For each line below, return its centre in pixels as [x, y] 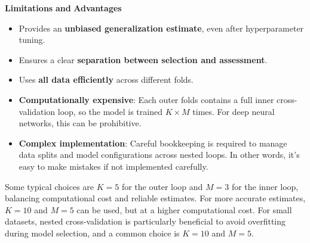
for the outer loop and [162, 186]
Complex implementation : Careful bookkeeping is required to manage [153, 143]
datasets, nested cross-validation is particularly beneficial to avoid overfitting [145, 221]
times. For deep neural [234, 111]
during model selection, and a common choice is [92, 233]
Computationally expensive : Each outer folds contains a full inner [146, 99]
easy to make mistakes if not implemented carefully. [113, 166]
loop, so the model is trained [110, 111]
